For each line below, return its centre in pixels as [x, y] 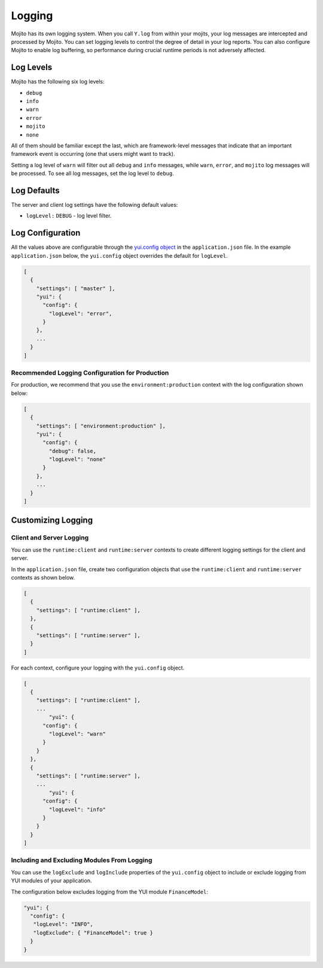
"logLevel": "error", [80, 313]
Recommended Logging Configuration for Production [90, 373]
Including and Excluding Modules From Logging [82, 860]
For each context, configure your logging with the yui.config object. [98, 668]
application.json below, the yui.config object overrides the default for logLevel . [119, 255]
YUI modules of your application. [51, 880]
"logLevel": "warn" [77, 734]
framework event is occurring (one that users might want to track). [93, 154]
